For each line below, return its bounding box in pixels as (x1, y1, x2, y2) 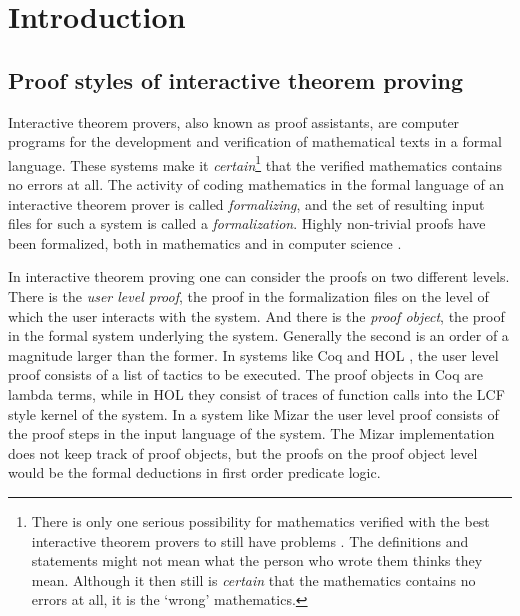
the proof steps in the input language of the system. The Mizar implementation (8, 423, 495, 444)
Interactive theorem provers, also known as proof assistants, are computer (8, 111, 460, 132)
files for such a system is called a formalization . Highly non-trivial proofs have (8, 213, 486, 234)
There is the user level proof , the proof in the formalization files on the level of (8, 285, 489, 306)
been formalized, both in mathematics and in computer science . (8, 232, 402, 253)
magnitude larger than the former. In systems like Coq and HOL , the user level (8, 344, 499, 365)
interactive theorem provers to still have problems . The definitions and (31, 530, 469, 551)
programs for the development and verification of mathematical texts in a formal (8, 131, 502, 152)
